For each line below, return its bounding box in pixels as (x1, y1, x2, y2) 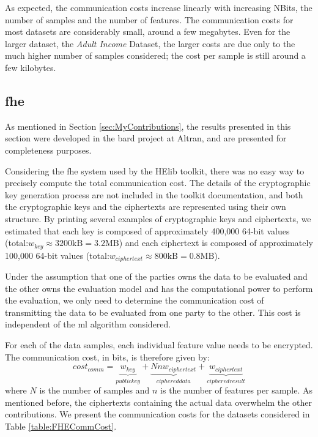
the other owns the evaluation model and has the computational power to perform (5, 282, 313, 294)
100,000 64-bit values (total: (5, 248, 109, 261)
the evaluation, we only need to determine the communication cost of (5, 294, 264, 307)
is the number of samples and (39, 384, 150, 397)
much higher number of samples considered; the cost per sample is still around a (5, 49, 306, 62)
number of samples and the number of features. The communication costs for (5, 13, 294, 26)
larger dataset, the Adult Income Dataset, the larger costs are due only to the (5, 37, 295, 50)
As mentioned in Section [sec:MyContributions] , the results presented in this (5, 119, 291, 132)
